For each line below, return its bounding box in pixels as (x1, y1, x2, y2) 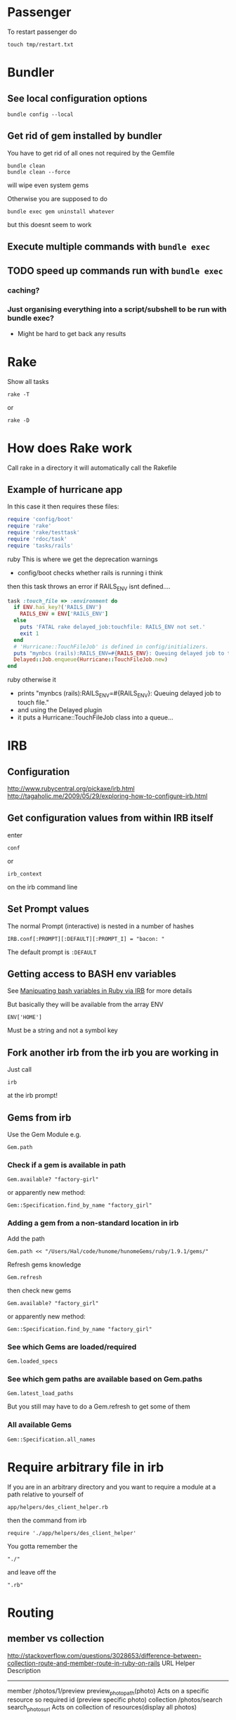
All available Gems (7, 1420, 72, 1430)
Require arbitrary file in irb (7, 1459, 164, 1475)
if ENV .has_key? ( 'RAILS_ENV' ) (13, 604, 102, 611)
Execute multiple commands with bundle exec (7, 240, 211, 253)
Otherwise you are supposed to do (7, 194, 107, 203)
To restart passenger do (7, 27, 77, 36)
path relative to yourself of (7, 1490, 84, 1498)
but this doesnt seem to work (7, 220, 92, 229)
